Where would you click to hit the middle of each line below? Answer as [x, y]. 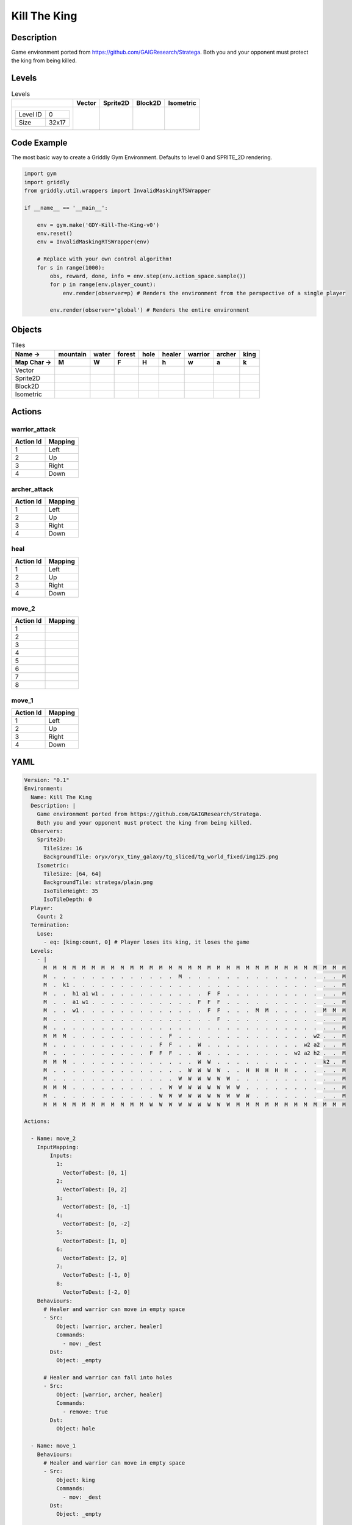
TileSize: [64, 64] [73, 874]
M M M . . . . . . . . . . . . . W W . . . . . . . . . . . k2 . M [195, 1062]
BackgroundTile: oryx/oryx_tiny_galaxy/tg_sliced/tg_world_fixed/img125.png [161, 857]
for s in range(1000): [71, 267]
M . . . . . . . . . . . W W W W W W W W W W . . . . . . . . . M [195, 1096]
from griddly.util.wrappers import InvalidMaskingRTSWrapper [117, 191]
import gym [40, 174]
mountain [72, 354]
